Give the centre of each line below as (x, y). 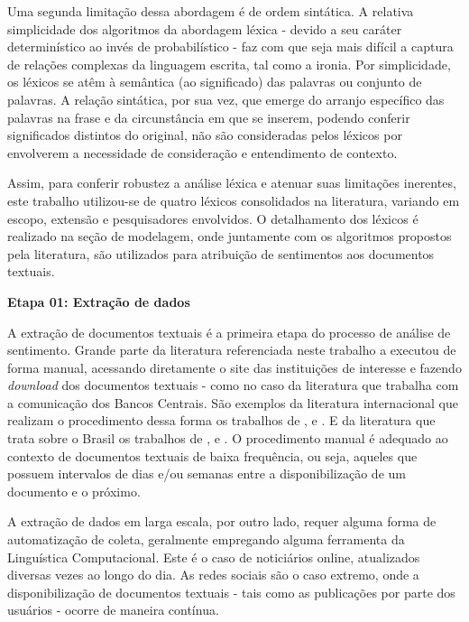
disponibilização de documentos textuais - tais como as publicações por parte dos (231, 592)
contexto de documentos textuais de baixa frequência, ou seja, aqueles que (212, 455)
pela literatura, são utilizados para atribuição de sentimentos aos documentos (221, 253)
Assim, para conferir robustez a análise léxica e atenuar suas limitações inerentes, (232, 183)
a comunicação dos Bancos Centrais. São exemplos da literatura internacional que (233, 402)
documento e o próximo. (74, 491)
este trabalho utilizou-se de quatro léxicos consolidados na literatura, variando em (234, 200)
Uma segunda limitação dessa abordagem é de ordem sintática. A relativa (211, 11)
